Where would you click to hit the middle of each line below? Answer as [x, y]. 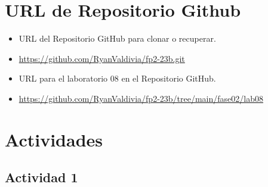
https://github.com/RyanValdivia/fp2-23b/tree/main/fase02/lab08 [141, 98]
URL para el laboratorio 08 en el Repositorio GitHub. [117, 78]
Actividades [54, 139]
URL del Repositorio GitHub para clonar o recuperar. [117, 38]
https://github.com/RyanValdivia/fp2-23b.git [102, 58]
